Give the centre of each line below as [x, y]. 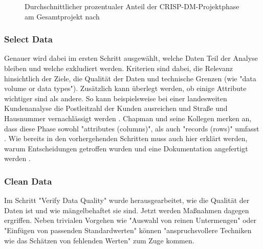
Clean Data [28, 181]
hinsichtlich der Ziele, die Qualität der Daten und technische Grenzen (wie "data [130, 78]
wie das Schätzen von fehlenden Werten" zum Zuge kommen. [99, 240]
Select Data [28, 39]
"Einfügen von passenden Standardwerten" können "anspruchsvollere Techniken [128, 230]
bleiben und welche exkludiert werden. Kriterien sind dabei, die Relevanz [118, 68]
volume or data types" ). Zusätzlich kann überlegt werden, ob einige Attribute [125, 88]
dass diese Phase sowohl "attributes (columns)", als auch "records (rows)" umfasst [132, 128]
